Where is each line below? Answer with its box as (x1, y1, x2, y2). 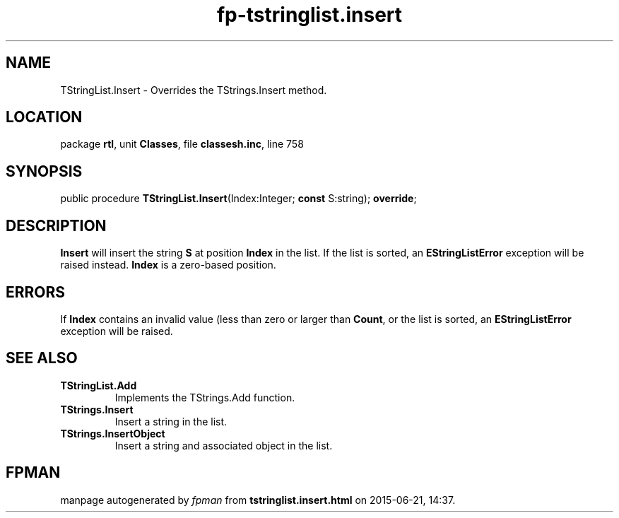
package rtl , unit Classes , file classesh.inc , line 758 (60, 138, 304, 151)
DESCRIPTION (6, 216, 107, 235)
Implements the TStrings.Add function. (114, 391, 295, 404)
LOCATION (6, 108, 83, 126)
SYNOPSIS (6, 162, 83, 180)
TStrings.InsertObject (60, 427, 165, 440)
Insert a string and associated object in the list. (114, 439, 333, 452)
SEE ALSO (6, 349, 78, 367)
